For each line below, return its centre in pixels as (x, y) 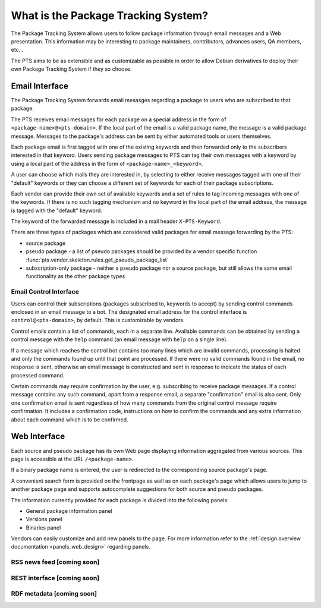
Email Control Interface (45, 292)
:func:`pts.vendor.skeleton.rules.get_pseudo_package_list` (97, 260)
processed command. (38, 375)
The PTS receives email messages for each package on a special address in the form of (119, 119)
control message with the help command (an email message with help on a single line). (119, 339)
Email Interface (40, 86)
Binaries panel (43, 527)
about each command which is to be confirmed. (70, 420)
